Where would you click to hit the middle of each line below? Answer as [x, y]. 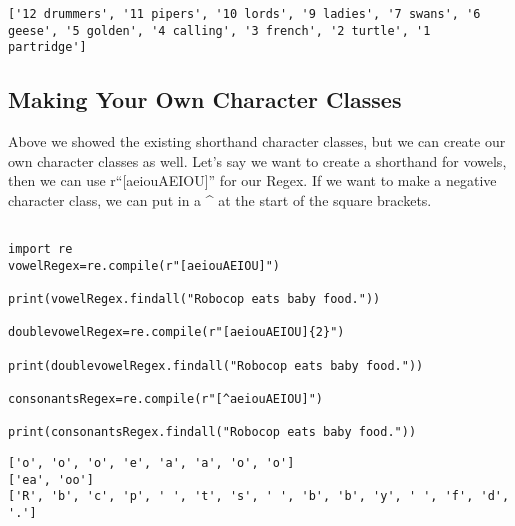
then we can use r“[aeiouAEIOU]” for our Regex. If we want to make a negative [252, 180]
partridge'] [47, 47]
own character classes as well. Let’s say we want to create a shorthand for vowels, [257, 160]
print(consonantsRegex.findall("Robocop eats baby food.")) [212, 432]
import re [40, 249]
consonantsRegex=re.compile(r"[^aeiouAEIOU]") [165, 399]
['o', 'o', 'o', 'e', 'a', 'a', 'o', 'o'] [151, 463]
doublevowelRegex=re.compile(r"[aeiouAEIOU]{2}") [176, 332]
